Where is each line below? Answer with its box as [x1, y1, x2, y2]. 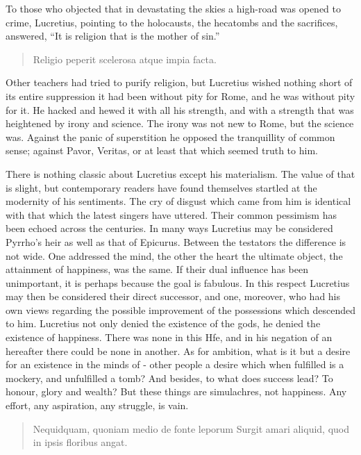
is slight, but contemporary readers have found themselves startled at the [6, 180, 317, 195]
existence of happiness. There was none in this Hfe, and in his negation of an [6, 330, 333, 345]
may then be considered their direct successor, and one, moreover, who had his [6, 289, 341, 304]
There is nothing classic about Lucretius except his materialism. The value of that [6, 166, 355, 181]
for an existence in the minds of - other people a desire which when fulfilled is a [6, 357, 344, 372]
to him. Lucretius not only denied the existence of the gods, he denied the [6, 316, 321, 331]
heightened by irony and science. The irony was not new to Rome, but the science [6, 116, 354, 131]
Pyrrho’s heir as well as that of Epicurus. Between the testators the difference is [6, 234, 346, 249]
